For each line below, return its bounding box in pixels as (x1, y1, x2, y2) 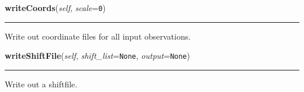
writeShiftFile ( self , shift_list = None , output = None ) (5, 49, 190, 62)
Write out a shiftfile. (5, 77, 78, 90)
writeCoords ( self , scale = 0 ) (5, 2, 106, 13)
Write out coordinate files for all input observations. (5, 30, 191, 42)
